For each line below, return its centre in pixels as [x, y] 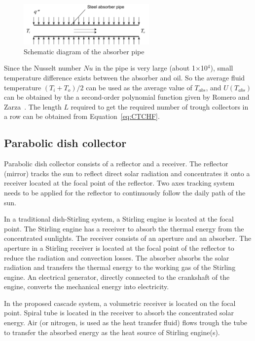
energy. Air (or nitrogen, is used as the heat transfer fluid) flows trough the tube [126, 322]
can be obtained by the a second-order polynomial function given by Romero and [127, 97]
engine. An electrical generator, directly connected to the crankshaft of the [117, 277]
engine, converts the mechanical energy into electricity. [87, 286]
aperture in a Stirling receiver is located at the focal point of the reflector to [119, 247]
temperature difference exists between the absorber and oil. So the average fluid [125, 77]
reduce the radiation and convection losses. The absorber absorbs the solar [117, 257]
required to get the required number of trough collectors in [160, 106]
